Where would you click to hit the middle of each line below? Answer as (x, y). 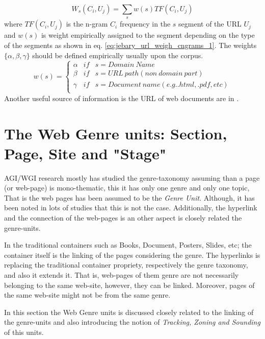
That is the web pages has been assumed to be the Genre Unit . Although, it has (129, 197)
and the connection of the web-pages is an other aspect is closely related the (123, 218)
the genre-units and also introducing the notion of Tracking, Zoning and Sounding (132, 322)
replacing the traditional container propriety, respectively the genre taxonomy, (126, 265)
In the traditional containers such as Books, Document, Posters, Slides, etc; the (128, 245)
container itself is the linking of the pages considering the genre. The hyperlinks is (132, 255)
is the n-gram (87, 24)
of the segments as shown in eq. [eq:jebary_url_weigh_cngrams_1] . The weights (130, 45)
